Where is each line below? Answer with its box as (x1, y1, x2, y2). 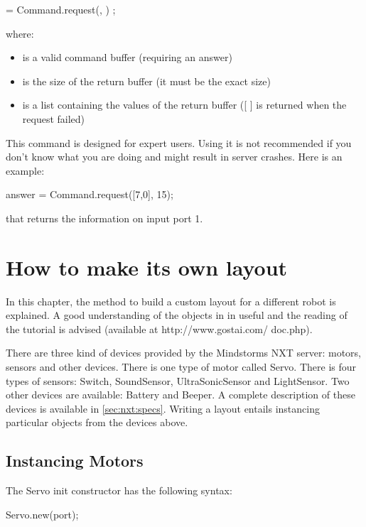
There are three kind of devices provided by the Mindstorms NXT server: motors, (6, 345, 362, 360)
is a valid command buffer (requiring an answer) (22, 50, 232, 65)
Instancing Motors (6, 450, 144, 472)
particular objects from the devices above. (6, 415, 188, 430)
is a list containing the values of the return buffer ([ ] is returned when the (22, 97, 347, 112)
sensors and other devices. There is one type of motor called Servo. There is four (6, 359, 357, 374)
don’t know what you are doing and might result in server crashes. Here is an (6, 149, 343, 164)
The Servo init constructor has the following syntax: (6, 483, 232, 498)
